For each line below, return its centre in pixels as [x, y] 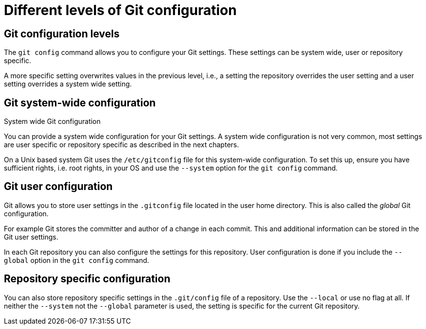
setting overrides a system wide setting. [68, 84]
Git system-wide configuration [80, 103]
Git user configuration [58, 187]
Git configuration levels [62, 34]
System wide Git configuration [52, 121]
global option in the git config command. [77, 260]
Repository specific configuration [87, 279]
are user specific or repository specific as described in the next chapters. [122, 145]
